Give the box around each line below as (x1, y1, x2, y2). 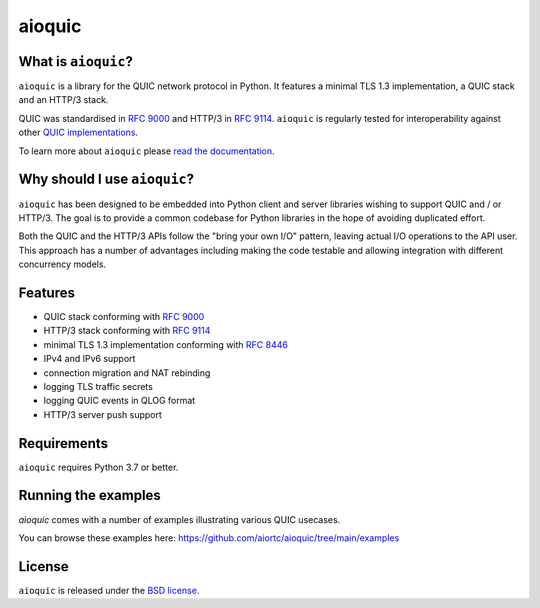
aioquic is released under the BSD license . (18, 584, 200, 596)
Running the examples (18, 487, 162, 504)
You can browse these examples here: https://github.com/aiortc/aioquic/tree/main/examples (18, 531, 400, 544)
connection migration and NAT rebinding (43, 366, 211, 379)
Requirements (18, 435, 109, 452)
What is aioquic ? (18, 53, 134, 70)
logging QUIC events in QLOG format (43, 395, 196, 407)
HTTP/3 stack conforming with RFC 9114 (43, 325, 211, 337)
